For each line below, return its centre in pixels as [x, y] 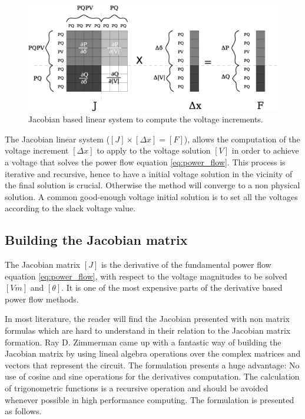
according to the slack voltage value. [70, 208]
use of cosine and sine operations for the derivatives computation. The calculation [152, 376]
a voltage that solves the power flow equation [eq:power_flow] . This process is [145, 162]
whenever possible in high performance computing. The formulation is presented [150, 399]
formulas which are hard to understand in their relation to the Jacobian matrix [148, 330]
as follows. [23, 411]
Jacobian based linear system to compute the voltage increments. [146, 119]
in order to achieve [265, 150]
